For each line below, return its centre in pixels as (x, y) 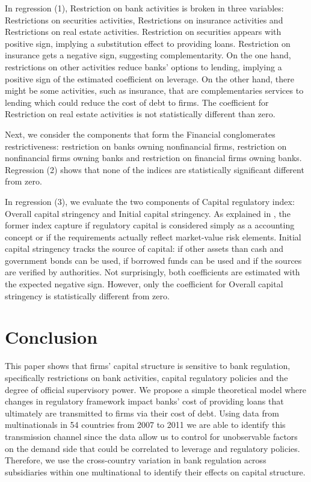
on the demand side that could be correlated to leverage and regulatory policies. (152, 448)
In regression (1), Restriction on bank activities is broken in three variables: (144, 8)
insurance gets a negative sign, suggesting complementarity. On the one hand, (148, 55)
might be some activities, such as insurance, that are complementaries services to (154, 90)
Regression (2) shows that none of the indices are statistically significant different (155, 169)
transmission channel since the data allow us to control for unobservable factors (151, 436)
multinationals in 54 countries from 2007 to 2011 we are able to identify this (145, 425)
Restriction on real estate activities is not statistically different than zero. (140, 114)
